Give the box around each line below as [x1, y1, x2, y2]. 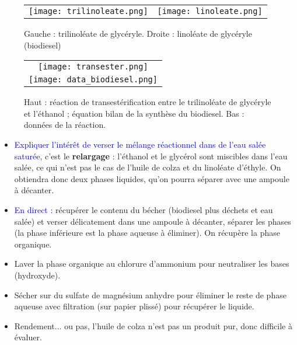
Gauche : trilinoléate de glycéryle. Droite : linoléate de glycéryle [24, 27, 252, 39]
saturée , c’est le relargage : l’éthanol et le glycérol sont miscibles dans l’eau [14, 149, 288, 162]
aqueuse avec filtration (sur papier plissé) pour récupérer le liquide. [14, 300, 254, 312]
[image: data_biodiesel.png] [29, 75, 158, 85]
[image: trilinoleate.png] [29, 6, 148, 16]
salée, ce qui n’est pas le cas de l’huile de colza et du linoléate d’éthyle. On [14, 161, 281, 173]
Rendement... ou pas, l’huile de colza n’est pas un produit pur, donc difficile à [14, 319, 292, 332]
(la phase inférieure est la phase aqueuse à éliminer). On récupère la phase [14, 226, 280, 239]
